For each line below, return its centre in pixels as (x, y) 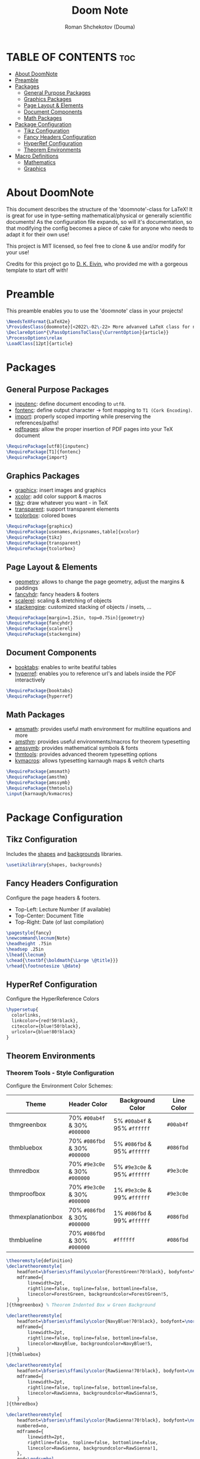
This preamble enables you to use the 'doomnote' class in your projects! (95, 311)
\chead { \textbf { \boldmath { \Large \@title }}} (62, 960)
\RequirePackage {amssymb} (38, 783)
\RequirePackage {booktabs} (40, 691)
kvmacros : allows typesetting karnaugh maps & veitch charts (90, 761)
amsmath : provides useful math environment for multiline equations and (103, 729)
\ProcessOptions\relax (34, 338)
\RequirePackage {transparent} (44, 543)
